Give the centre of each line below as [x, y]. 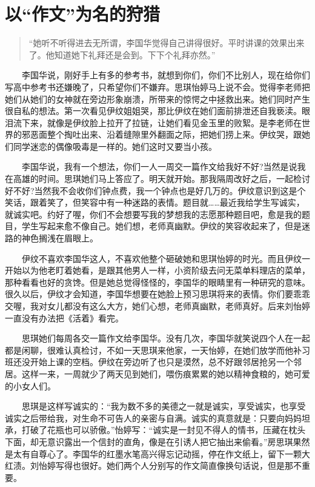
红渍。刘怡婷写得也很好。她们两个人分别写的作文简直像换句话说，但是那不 [153, 465]
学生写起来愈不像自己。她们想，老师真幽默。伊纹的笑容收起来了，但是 [161, 226]
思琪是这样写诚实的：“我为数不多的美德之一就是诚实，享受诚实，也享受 [164, 406]
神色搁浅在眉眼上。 [60, 238]
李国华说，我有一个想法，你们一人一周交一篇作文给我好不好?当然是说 [159, 166]
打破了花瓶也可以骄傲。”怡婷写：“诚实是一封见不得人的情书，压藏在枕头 [164, 430]
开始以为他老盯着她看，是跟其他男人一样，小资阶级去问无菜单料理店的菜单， [157, 270]
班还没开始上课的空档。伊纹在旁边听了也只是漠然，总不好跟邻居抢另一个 [149, 362]
